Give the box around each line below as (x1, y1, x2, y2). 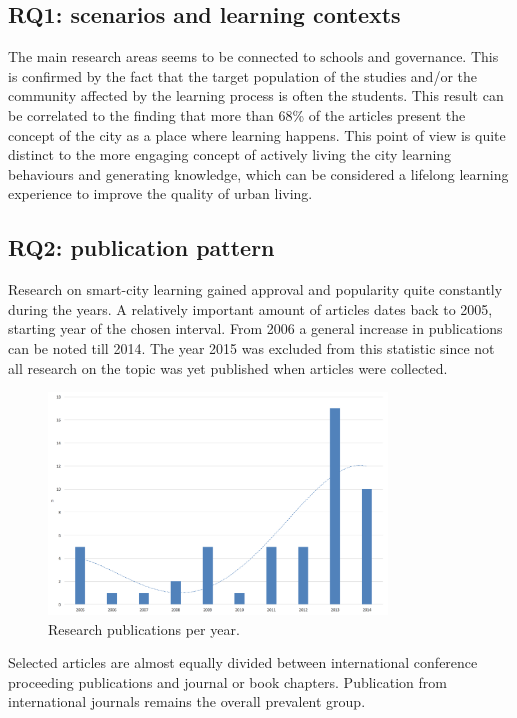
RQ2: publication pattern (8, 232, 275, 263)
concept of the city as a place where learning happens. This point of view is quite (8, 124, 506, 145)
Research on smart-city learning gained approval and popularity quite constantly (8, 279, 503, 300)
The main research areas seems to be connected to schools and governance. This (8, 46, 499, 67)
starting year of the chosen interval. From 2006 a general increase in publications (8, 318, 503, 339)
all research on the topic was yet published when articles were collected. (8, 357, 448, 378)
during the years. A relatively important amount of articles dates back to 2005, (8, 298, 493, 319)
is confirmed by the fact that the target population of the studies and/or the (8, 65, 477, 86)
